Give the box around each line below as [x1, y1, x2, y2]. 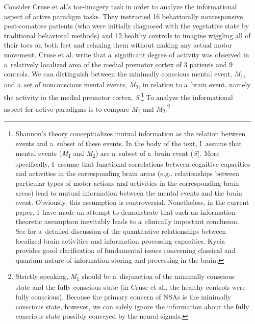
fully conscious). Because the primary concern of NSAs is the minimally [15, 292, 231, 301]
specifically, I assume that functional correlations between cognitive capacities [15, 158, 250, 169]
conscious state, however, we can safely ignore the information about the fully [15, 301, 249, 311]
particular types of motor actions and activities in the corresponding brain [15, 177, 239, 188]
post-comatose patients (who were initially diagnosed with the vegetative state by [4, 21, 249, 31]
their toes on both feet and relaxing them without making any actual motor [4, 40, 232, 50]
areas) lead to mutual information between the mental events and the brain [15, 187, 242, 198]
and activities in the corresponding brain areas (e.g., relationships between [15, 168, 239, 178]
